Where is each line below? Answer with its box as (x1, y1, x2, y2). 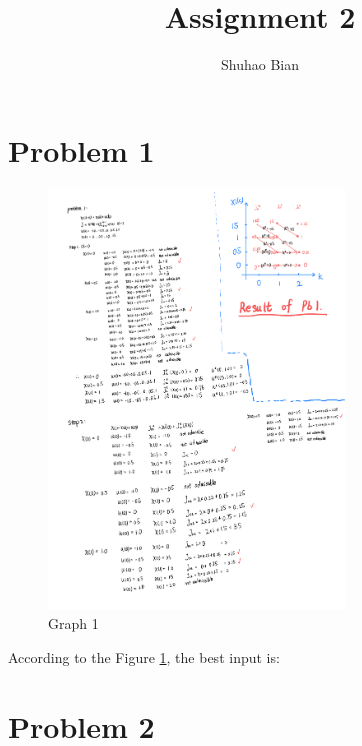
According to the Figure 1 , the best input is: (8, 646, 280, 667)
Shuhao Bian (221, 54, 299, 75)
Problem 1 (8, 129, 155, 170)
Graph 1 (48, 613, 99, 634)
